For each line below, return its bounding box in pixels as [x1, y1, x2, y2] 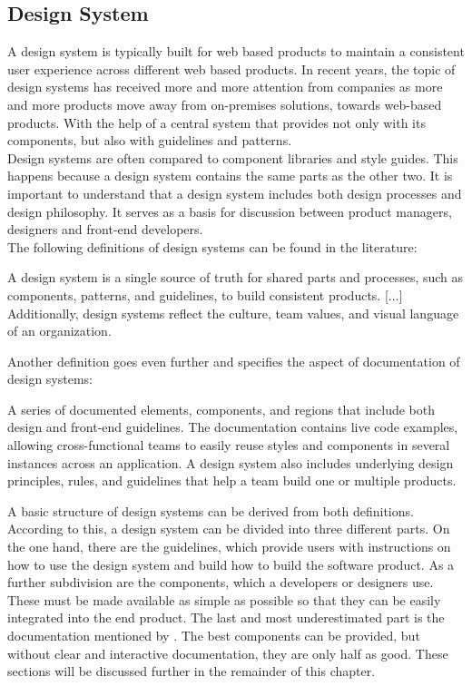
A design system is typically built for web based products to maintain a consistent [7, 42, 465, 61]
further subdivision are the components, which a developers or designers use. [7, 573, 434, 592]
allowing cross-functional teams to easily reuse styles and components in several [7, 436, 450, 455]
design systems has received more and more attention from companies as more [7, 77, 443, 96]
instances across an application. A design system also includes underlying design [7, 453, 454, 472]
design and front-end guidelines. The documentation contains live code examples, [7, 417, 458, 436]
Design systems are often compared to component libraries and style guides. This [7, 148, 458, 167]
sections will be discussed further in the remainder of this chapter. [7, 661, 376, 681]
